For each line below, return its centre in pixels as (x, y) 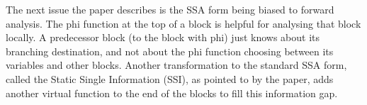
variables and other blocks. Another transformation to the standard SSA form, (176, 65)
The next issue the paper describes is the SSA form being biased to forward (170, 9)
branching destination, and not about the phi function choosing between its (170, 51)
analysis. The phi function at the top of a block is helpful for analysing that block (183, 23)
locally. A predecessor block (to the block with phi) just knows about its (163, 37)
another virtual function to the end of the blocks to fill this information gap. (172, 93)
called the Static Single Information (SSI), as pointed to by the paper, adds (170, 78)
